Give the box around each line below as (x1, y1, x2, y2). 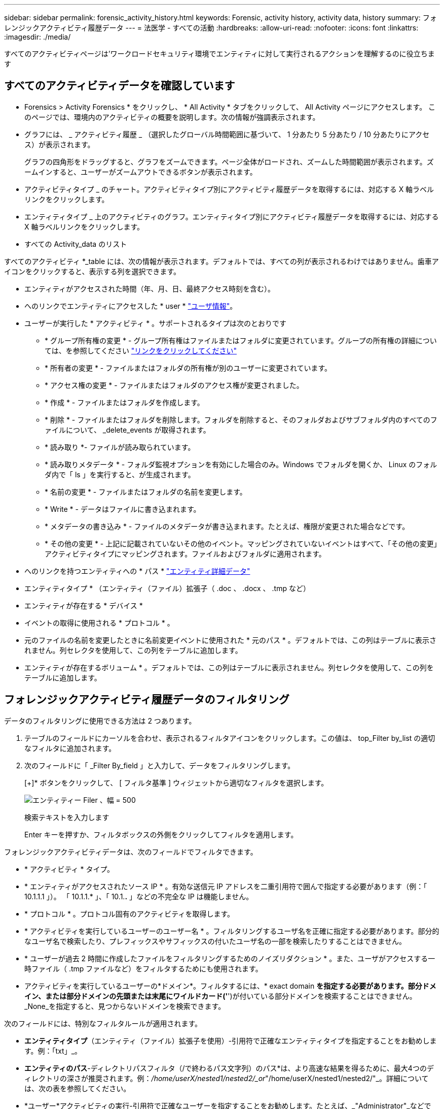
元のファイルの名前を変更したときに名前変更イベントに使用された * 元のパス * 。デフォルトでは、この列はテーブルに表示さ (24, 635, 436, 644)
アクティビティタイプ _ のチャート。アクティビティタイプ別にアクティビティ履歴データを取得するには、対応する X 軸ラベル (24, 184, 434, 193)
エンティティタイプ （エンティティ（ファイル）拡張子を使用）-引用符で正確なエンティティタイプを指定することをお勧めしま (24, 1036, 437, 1045)
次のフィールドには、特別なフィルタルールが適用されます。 (4, 1019, 202, 1028)
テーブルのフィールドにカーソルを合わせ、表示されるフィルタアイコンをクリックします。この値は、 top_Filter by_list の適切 (24, 733, 435, 742)
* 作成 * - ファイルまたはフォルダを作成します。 (45, 398, 204, 407)
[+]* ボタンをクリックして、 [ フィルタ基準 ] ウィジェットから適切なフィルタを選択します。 (24, 778, 328, 787)
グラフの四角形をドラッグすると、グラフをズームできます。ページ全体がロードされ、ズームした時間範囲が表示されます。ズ (24, 157, 434, 166)
